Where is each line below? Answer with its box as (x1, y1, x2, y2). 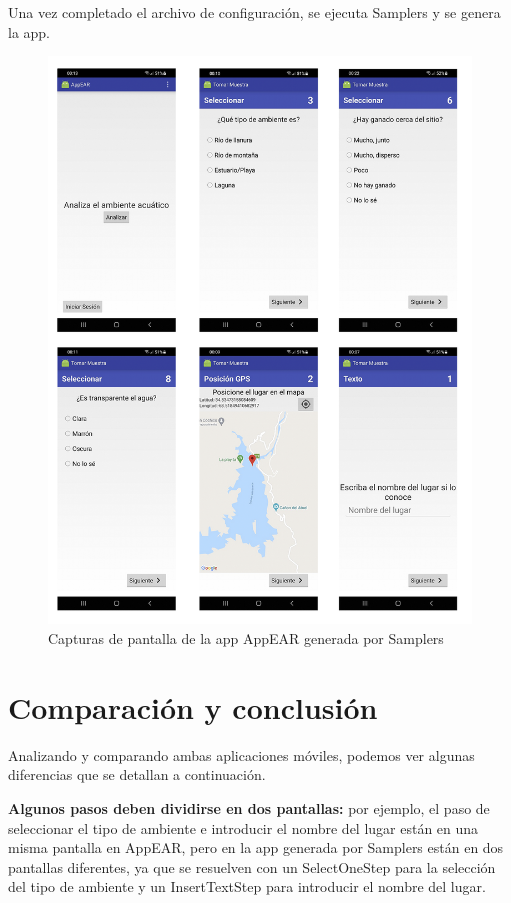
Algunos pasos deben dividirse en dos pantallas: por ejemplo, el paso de (8, 797, 490, 818)
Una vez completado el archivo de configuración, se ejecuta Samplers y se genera (8, 2, 501, 22)
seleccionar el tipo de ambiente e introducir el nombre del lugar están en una (8, 817, 479, 838)
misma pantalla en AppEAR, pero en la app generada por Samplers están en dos (8, 837, 504, 858)
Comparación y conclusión (8, 686, 378, 727)
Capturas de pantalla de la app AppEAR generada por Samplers (48, 628, 444, 649)
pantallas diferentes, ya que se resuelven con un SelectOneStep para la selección (8, 856, 496, 877)
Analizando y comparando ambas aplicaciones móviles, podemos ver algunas (8, 744, 475, 765)
